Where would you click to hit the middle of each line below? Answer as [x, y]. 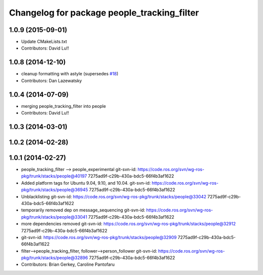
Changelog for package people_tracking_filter [104, 13]
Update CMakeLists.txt [44, 42]
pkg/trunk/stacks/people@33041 [54, 217]
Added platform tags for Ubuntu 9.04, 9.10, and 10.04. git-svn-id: [86, 183]
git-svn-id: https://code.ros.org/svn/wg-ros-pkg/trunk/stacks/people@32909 [99, 237]
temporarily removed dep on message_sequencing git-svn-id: [83, 210]
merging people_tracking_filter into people [64, 106]
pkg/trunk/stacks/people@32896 [55, 258]
